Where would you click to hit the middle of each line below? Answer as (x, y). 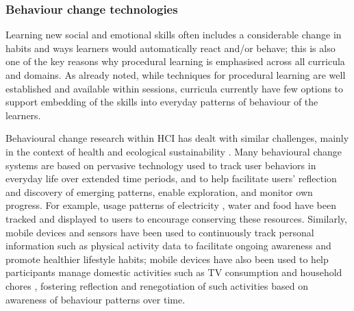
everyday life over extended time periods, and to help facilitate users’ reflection (171, 178)
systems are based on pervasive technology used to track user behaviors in (161, 165)
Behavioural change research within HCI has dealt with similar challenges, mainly (177, 138)
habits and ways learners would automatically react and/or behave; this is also (170, 48)
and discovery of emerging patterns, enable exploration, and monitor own (159, 191)
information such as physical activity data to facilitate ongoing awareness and (168, 246)
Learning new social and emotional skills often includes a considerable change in (174, 35)
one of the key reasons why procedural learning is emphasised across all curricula (175, 61)
